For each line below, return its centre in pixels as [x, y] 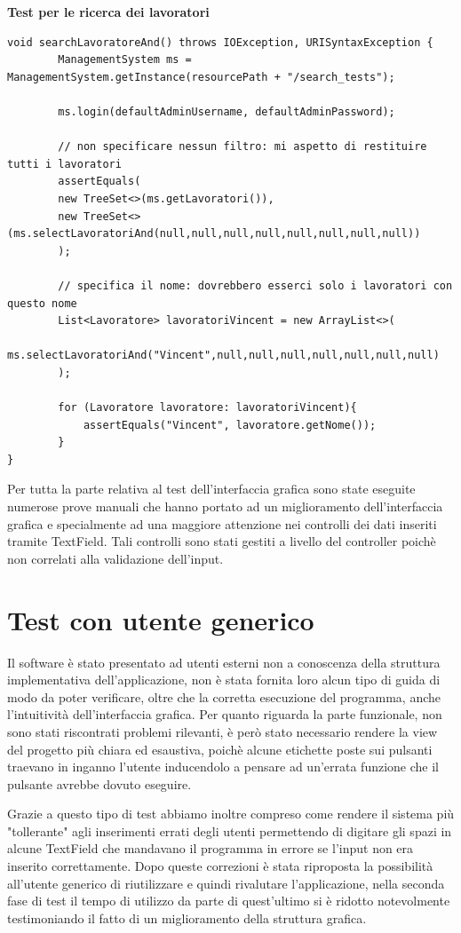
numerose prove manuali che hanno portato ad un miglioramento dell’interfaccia [225, 506]
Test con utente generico [161, 619]
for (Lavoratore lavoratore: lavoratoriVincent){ [207, 408]
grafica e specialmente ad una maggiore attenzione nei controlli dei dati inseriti [222, 523]
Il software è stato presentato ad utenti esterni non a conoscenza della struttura [224, 662]
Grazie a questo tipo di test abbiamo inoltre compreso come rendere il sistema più [231, 814]
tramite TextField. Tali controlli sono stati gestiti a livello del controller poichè [222, 541]
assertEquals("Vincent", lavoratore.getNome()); [230, 425]
